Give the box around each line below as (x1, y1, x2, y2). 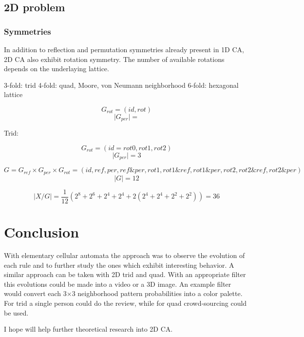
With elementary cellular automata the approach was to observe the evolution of (4, 250, 245, 260)
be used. (4, 307, 29, 317)
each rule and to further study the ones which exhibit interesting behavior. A (4, 259, 234, 270)
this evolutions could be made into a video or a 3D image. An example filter (4, 278, 231, 289)
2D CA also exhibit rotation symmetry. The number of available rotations (4, 54, 225, 64)
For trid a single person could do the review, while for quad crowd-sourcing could (4, 298, 247, 308)
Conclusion (4, 222, 79, 242)
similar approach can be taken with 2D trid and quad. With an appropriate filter (4, 269, 246, 279)
